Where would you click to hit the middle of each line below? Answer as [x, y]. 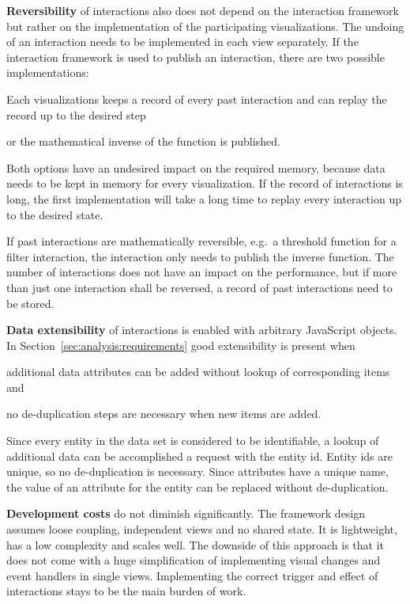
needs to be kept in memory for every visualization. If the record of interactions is [205, 183]
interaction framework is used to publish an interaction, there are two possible [196, 57]
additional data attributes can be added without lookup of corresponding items [198, 372]
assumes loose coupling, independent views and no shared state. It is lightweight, [202, 529]
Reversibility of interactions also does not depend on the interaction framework [203, 10]
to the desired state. [55, 214]
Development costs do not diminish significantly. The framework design [186, 513]
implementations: [48, 72]
